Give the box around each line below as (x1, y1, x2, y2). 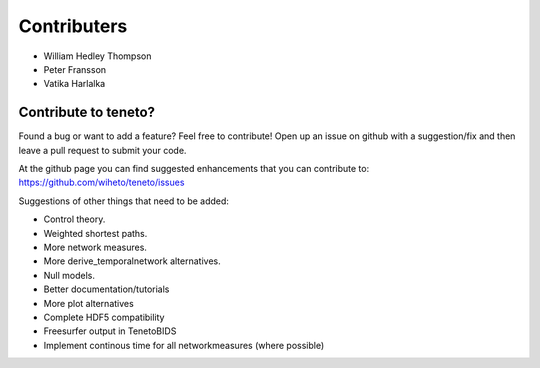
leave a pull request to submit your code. (18, 144, 187, 156)
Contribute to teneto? (18, 104, 155, 121)
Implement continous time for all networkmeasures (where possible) (43, 339, 325, 351)
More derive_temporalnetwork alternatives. (43, 255, 221, 267)
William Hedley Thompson (43, 50, 152, 62)
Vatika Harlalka (43, 78, 106, 90)
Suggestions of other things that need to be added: (18, 195, 230, 207)
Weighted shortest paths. (43, 227, 148, 239)
